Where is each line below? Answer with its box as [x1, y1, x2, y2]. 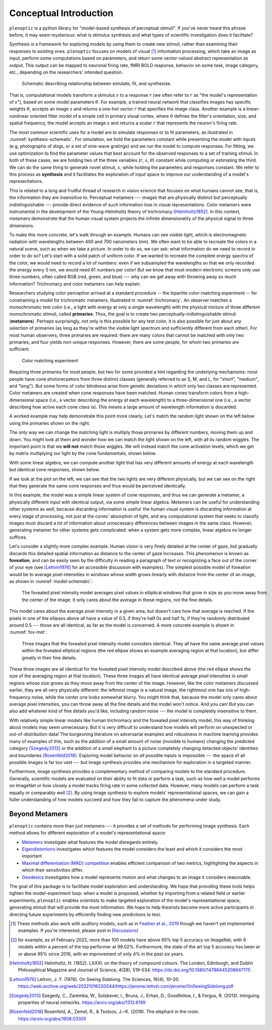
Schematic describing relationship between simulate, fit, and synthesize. [22, 81, 172, 87]
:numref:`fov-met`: [9, 629, 47, 635]
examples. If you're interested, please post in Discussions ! [18, 927, 139, 934]
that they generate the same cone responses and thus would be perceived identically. [9, 482, 186, 488]
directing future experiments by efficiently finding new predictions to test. [9, 911, 161, 917]
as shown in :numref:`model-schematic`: [9, 579, 93, 585]
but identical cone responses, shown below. [9, 466, 100, 473]
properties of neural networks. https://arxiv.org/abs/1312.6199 [18, 999, 146, 1005]
